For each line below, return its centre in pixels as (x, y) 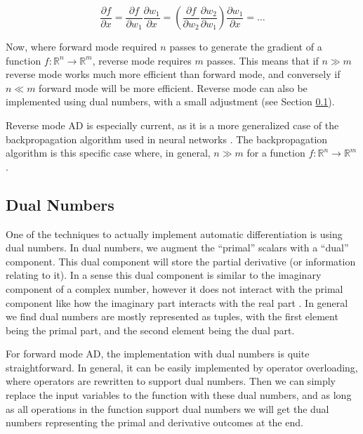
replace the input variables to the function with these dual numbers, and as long (179, 395)
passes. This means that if (263, 60)
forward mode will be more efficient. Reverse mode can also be (173, 87)
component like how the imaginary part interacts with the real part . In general (177, 302)
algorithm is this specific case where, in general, (108, 153)
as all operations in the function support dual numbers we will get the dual (167, 408)
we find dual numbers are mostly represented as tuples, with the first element (172, 316)
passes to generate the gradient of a (246, 46)
